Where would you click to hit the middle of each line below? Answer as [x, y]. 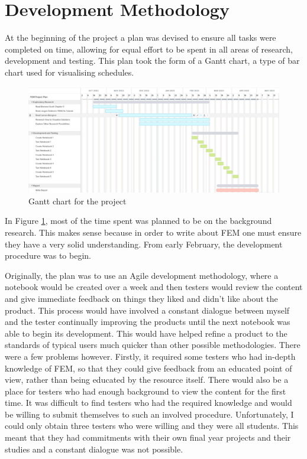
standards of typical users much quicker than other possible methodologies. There [153, 345]
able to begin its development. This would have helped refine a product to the [146, 333]
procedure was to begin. [48, 255]
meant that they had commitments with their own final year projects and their [148, 437]
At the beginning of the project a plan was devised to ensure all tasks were [140, 38]
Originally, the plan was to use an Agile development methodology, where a [142, 275]
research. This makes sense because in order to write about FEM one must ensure [153, 232]
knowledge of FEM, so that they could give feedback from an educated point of [148, 368]
